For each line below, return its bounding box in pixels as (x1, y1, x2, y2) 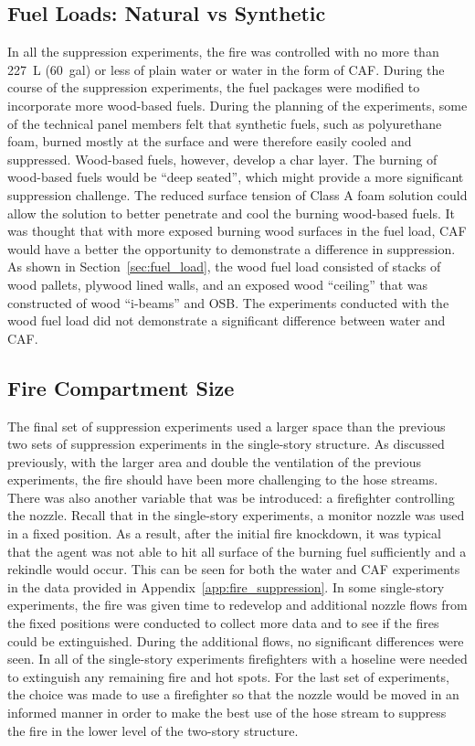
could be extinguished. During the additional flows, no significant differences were (7, 631, 464, 650)
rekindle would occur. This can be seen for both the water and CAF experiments (7, 559, 460, 579)
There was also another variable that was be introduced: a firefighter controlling (7, 487, 455, 506)
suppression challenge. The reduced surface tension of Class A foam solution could (7, 185, 468, 204)
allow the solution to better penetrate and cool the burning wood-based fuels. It (7, 203, 455, 222)
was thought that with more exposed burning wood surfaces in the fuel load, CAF (7, 221, 467, 240)
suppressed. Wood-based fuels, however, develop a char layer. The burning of (7, 149, 438, 168)
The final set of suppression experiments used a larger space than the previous (7, 416, 446, 435)
